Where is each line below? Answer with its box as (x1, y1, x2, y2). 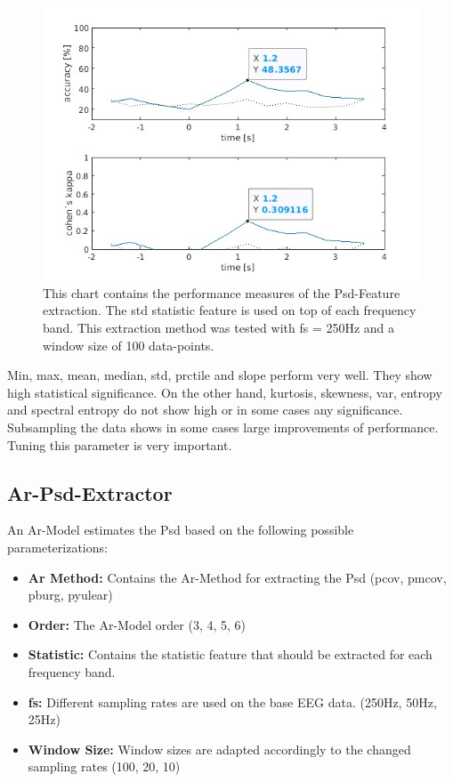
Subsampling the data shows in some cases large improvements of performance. (7, 417, 439, 436)
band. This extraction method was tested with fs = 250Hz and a (43, 318, 395, 336)
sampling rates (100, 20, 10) (28, 757, 181, 776)
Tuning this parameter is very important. (7, 435, 232, 454)
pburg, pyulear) (28, 585, 113, 604)
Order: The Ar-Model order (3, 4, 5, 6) (28, 615, 247, 633)
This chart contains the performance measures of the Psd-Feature (43, 283, 400, 302)
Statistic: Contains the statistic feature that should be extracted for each (28, 645, 433, 664)
